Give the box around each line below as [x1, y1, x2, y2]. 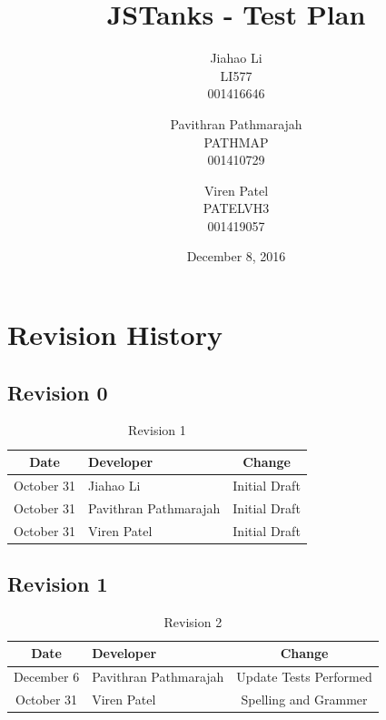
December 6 [14, 667, 80, 686]
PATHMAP [203, 132, 269, 151]
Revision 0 [7, 378, 108, 406]
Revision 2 [163, 612, 223, 631]
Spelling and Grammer [241, 690, 368, 709]
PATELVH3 [203, 198, 270, 218]
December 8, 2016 [186, 247, 286, 266]
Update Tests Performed [236, 667, 372, 686]
